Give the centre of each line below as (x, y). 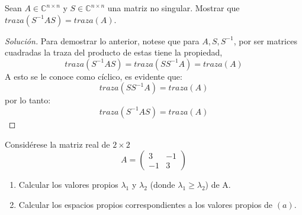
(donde (163, 185)
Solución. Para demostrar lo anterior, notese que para (102, 40)
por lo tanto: (28, 100)
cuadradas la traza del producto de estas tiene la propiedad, (114, 52)
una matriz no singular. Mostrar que (174, 8)
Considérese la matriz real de (57, 144)
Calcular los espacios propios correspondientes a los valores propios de (146, 204)
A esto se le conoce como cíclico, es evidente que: (94, 76)
